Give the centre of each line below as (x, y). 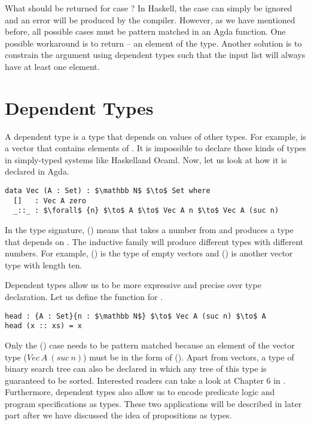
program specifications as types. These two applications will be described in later (153, 403)
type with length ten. (44, 265)
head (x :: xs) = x (43, 326)
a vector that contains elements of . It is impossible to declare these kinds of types (155, 148)
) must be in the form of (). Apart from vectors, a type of (189, 357)
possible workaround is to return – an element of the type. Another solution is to (153, 43)
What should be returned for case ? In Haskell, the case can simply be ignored (149, 8)
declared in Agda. (37, 171)
